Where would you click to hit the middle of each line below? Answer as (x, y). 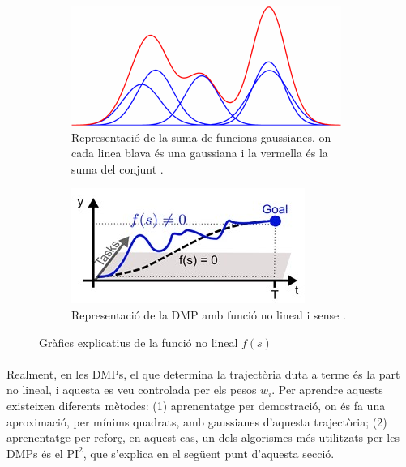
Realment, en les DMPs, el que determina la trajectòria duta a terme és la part (203, 373)
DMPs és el (35, 453)
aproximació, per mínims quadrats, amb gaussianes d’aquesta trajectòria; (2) (197, 421)
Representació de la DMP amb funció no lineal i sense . (209, 314)
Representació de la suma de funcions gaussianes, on (201, 137)
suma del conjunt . (118, 168)
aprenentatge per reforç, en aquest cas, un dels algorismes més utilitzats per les (203, 437)
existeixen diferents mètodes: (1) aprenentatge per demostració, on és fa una (196, 405)
